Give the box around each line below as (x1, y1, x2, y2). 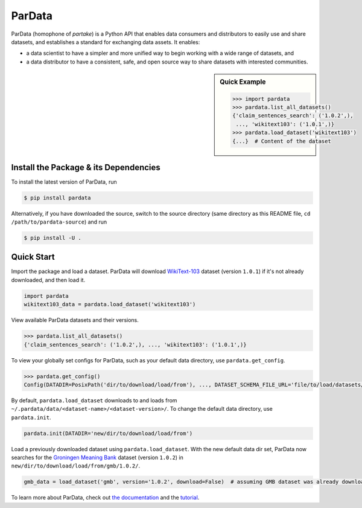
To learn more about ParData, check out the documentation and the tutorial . (11, 494, 200, 501)
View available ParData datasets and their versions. (11, 317, 139, 324)
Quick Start (11, 252, 55, 262)
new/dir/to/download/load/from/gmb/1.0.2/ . (11, 462, 141, 469)
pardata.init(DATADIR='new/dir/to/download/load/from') (24, 429, 193, 437)
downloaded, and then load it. (11, 276, 86, 283)
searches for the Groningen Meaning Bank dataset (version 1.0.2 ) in (11, 454, 184, 461)
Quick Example (220, 78, 266, 86)
